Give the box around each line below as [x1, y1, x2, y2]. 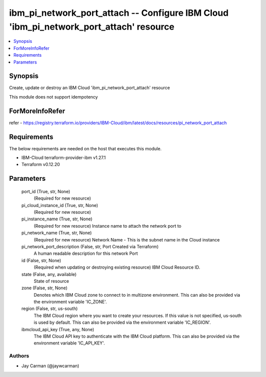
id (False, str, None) [21, 257, 62, 263]
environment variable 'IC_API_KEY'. [33, 340, 105, 346]
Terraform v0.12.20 [21, 162, 60, 168]
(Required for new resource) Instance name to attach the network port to [33, 223, 182, 229]
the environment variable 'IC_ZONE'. [33, 299, 107, 305]
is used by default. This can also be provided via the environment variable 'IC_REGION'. [33, 319, 211, 325]
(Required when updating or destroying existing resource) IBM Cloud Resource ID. [33, 264, 200, 271]
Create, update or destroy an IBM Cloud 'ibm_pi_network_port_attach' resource [9, 85, 170, 91]
